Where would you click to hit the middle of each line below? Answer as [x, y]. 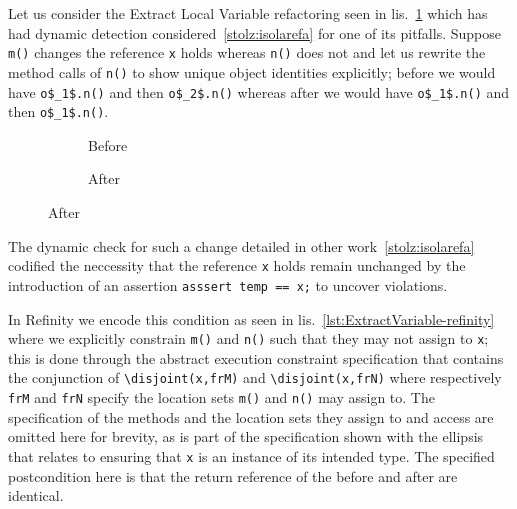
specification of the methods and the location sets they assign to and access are [251, 416]
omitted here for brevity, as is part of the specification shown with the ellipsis [246, 436]
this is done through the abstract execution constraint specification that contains [256, 357]
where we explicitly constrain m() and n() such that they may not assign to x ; [248, 338]
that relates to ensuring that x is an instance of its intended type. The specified [251, 455]
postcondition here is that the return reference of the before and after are [233, 475]
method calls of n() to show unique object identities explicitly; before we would [252, 71]
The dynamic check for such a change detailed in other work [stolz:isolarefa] [241, 245]
